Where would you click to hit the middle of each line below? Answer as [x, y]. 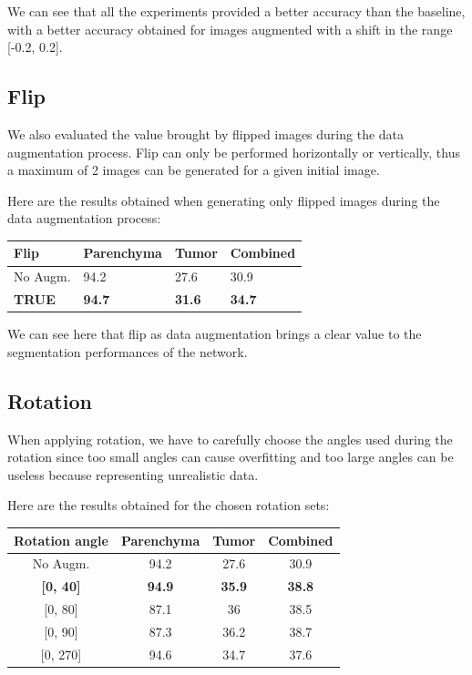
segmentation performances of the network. [128, 351]
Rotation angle [61, 540]
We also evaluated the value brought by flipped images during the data [206, 133]
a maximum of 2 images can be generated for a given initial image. [194, 170]
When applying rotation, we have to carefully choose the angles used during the [230, 439]
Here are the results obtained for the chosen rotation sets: [169, 505]
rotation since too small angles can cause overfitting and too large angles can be [231, 457]
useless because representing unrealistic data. [133, 474]
